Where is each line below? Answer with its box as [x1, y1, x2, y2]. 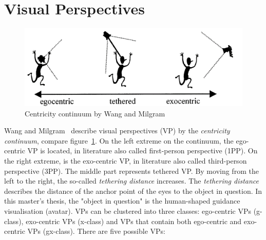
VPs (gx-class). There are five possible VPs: [27, 226, 165, 236]
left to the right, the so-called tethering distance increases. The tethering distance [4, 175, 259, 186]
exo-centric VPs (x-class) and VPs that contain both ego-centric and [26, 215, 242, 226]
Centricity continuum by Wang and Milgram [25, 108, 165, 118]
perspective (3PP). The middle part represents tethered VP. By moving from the [4, 165, 259, 176]
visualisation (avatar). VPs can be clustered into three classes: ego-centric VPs [4, 206, 251, 216]
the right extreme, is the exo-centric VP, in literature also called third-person [4, 155, 247, 166]
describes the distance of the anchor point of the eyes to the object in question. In [4, 185, 262, 196]
